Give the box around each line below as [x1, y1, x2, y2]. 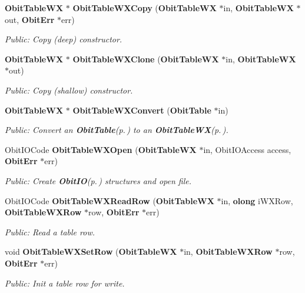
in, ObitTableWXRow [184, 245, 273, 258]
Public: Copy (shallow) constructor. [5, 84, 133, 96]
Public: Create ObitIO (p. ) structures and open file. [5, 174, 191, 187]
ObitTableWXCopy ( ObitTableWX [72, 2, 217, 14]
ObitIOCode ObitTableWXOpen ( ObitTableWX [5, 143, 197, 155]
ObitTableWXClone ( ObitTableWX [72, 52, 219, 65]
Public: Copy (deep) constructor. [5, 33, 122, 45]
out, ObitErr [5, 13, 55, 25]
